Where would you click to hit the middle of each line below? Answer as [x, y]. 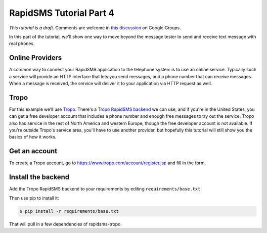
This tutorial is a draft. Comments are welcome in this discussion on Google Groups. [95, 28]
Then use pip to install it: [34, 198]
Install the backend [39, 177]
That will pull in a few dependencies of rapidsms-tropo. [66, 224]
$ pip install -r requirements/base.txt [69, 211]
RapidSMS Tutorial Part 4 [62, 13]
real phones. [22, 44]
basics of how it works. [33, 137]
